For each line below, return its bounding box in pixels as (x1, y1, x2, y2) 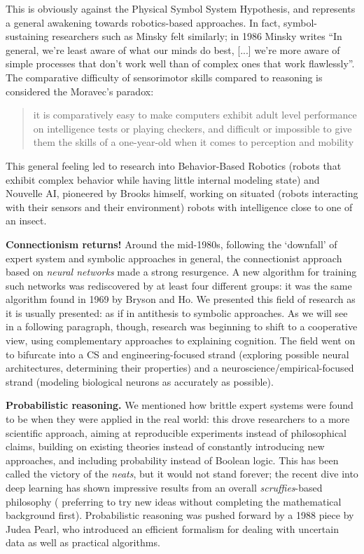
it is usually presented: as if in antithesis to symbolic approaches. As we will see (6, 305, 348, 320)
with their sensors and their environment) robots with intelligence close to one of (6, 199, 353, 214)
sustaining (6, 29, 49, 43)
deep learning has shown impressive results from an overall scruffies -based (6, 480, 323, 494)
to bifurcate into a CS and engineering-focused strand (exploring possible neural (6, 346, 349, 361)
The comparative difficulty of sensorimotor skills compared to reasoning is (6, 69, 323, 84)
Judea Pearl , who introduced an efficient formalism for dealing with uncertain (6, 521, 339, 536)
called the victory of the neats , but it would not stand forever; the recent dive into (6, 466, 358, 481)
